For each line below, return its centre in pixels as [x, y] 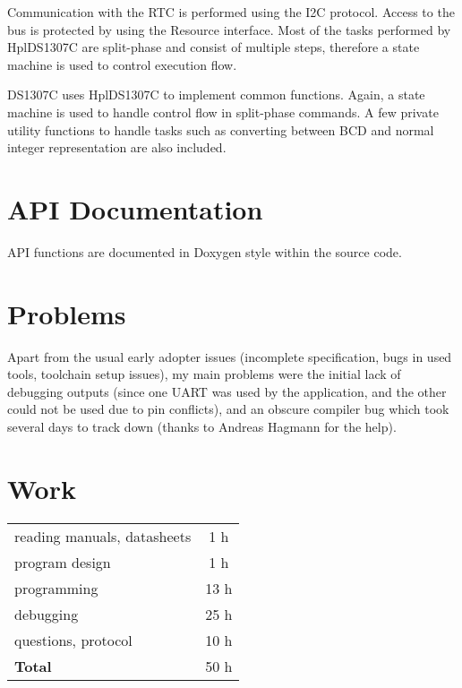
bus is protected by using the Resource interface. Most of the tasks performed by [229, 29]
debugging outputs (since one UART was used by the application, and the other [227, 391]
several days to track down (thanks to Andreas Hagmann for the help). [202, 426]
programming [56, 588]
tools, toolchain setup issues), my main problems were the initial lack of [204, 374]
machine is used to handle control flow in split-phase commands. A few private [223, 112]
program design [63, 562]
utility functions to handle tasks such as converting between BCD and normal [221, 129]
